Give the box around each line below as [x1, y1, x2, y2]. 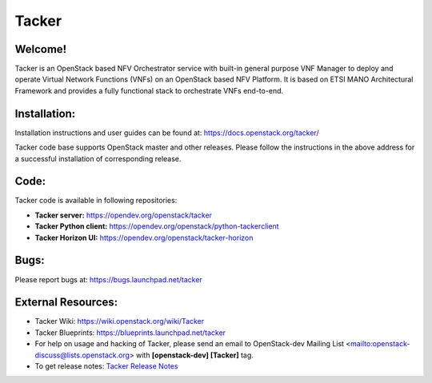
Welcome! [14, 42, 67, 56]
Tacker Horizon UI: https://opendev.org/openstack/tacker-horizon [34, 233, 254, 242]
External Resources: [14, 296, 118, 309]
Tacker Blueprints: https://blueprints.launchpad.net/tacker [34, 328, 226, 337]
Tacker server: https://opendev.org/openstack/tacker [34, 210, 212, 220]
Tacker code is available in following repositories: [14, 196, 178, 205]
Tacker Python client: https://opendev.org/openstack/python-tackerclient [34, 221, 279, 231]
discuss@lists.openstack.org [34, 350, 130, 360]
